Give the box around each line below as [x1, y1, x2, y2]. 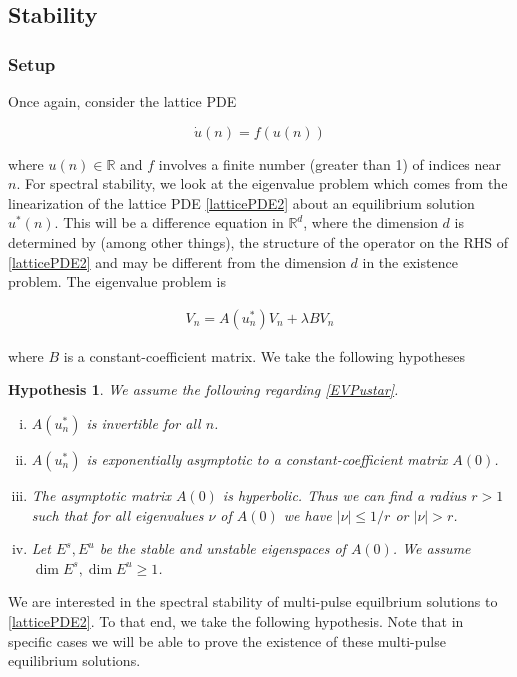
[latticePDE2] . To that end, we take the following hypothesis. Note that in [8, 610, 464, 631]
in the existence [362, 251, 458, 272]
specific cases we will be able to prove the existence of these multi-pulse [8, 630, 446, 651]
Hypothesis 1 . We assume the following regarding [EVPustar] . [8, 379, 399, 400]
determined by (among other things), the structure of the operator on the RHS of [8, 231, 508, 252]
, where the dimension [303, 212, 438, 233]
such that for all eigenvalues [31, 504, 204, 525]
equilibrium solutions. [8, 650, 141, 671]
